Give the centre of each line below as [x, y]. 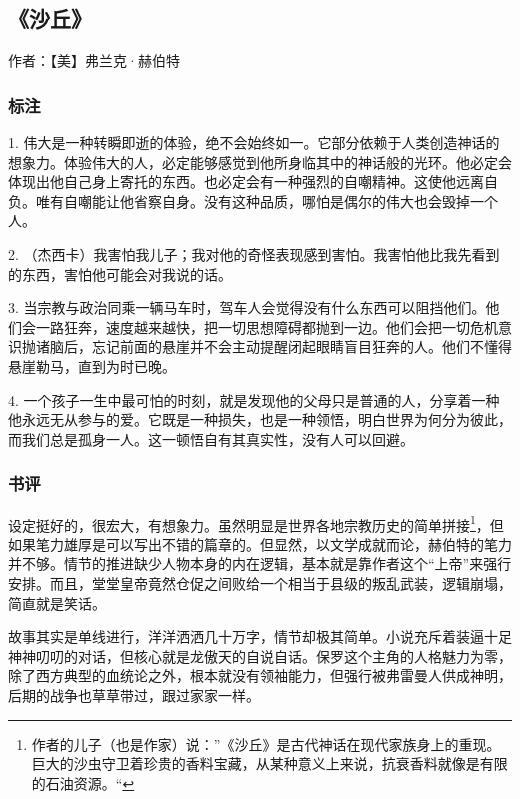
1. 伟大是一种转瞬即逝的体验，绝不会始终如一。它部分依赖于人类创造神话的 [254, 142]
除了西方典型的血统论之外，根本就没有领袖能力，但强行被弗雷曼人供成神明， [260, 675]
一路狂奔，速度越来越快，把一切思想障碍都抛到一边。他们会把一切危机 [266, 326]
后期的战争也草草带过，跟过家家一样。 [134, 694]
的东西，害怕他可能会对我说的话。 [120, 273]
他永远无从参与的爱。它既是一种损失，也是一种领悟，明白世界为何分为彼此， [260, 419]
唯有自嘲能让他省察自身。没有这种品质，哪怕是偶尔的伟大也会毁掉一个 [266, 200]
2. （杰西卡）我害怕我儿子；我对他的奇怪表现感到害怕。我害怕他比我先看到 [254, 253]
